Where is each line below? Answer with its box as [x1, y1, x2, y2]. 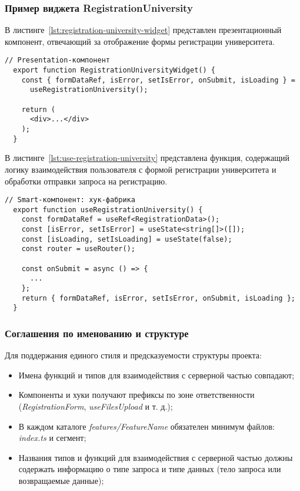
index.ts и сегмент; [18, 431, 86, 444]
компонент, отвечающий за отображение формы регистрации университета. [5, 35, 275, 47]
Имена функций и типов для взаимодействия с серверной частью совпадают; [18, 368, 295, 381]
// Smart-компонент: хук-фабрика [5, 196, 135, 205]
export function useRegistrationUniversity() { [13, 205, 203, 214]
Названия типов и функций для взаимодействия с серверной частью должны [18, 451, 293, 463]
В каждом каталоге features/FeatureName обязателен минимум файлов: [18, 420, 275, 432]
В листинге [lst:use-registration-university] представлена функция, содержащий [5, 151, 289, 164]
